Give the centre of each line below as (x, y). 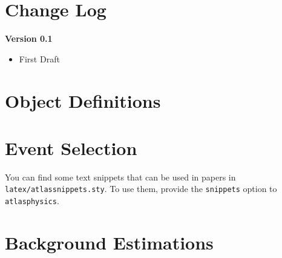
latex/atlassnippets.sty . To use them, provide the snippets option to (141, 189)
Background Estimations (109, 242)
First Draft (39, 58)
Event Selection (71, 147)
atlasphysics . (32, 201)
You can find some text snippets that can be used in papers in (120, 177)
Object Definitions (83, 100)
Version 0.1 (29, 38)
